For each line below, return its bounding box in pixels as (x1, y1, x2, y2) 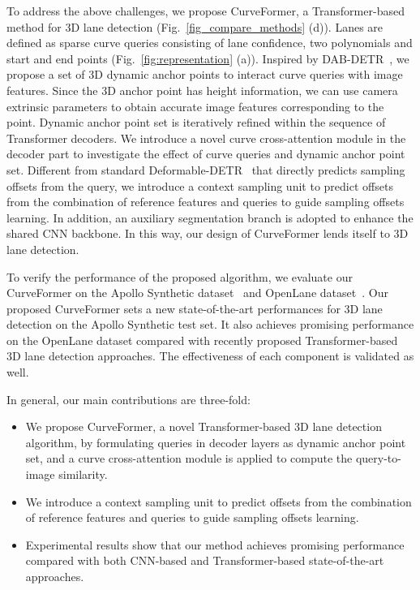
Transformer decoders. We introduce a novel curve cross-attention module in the (6, 129, 406, 146)
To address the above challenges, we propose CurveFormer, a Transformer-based (6, 2, 405, 19)
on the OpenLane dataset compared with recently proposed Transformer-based (6, 331, 398, 348)
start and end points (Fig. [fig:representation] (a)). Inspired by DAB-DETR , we (6, 50, 409, 67)
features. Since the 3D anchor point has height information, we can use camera (6, 81, 398, 98)
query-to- (355, 450, 401, 467)
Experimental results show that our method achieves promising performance (25, 536, 405, 553)
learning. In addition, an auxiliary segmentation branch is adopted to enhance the (6, 209, 414, 226)
